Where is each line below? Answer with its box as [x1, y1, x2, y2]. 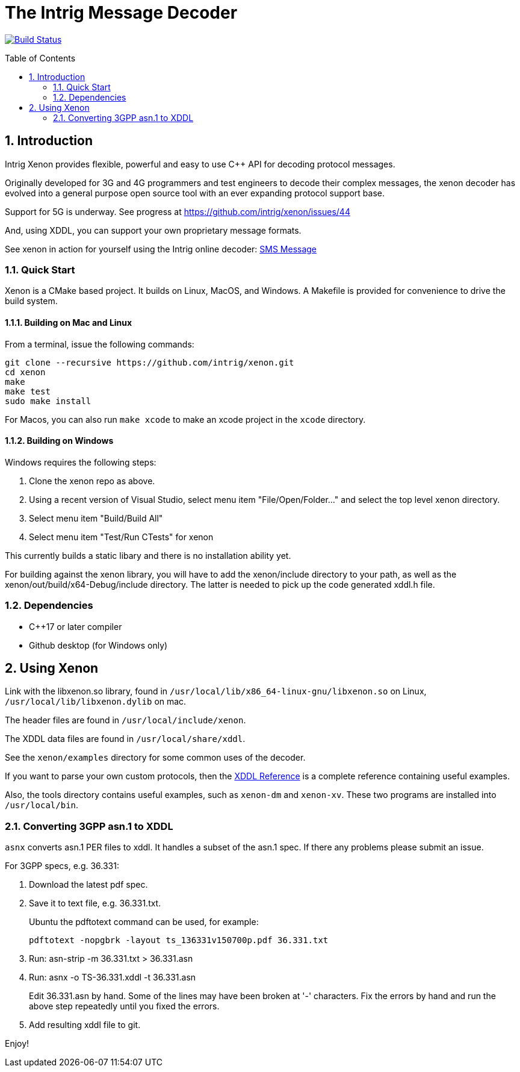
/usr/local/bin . [5, 800, 79, 811]
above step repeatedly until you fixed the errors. [29, 1001, 220, 1012]
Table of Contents [5, 52, 76, 63]
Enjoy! [5, 1038, 29, 1049]
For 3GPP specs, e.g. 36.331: [5, 861, 119, 871]
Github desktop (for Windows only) [29, 640, 168, 650]
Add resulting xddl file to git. [29, 1020, 141, 1030]
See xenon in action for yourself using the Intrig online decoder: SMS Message [5, 243, 317, 254]
